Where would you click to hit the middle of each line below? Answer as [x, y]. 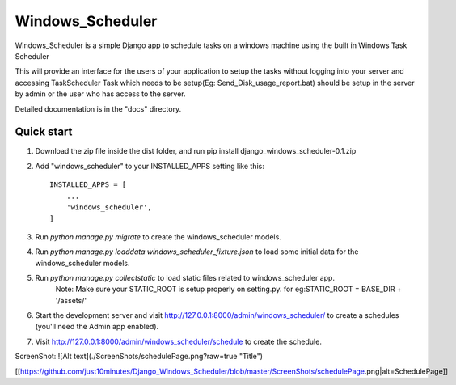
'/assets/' [71, 300]
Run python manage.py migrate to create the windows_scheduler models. [158, 237]
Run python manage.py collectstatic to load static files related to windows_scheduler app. [185, 277]
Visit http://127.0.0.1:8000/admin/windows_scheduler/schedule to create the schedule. [179, 341]
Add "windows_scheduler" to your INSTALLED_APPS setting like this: [150, 166]
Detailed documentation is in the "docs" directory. [98, 108]
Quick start [44, 132]
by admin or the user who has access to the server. [100, 94]
